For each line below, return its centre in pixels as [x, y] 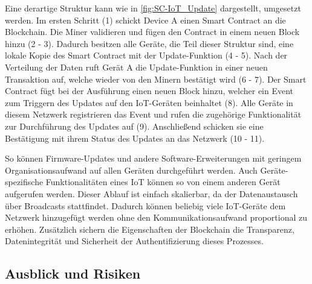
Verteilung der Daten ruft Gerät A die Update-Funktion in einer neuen [136, 67]
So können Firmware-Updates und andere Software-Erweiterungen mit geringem [153, 158]
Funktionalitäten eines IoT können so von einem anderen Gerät [163, 182]
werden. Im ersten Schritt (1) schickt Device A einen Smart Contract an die [145, 20]
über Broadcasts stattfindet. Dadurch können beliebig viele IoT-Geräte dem [145, 205]
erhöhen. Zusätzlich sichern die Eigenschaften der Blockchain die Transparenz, [150, 229]
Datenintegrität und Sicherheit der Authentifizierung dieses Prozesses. [134, 241]
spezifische [24, 182]
